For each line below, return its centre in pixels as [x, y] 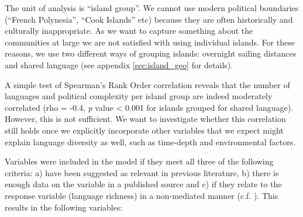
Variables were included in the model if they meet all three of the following [139, 161]
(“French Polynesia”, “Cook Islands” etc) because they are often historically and [149, 19]
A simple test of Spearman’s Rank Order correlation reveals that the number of [147, 84]
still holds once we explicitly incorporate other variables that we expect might [144, 130]
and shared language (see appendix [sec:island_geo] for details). [119, 64]
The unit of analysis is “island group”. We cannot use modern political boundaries [152, 8]
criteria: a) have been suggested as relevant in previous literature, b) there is [142, 172]
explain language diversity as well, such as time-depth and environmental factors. [150, 141]
